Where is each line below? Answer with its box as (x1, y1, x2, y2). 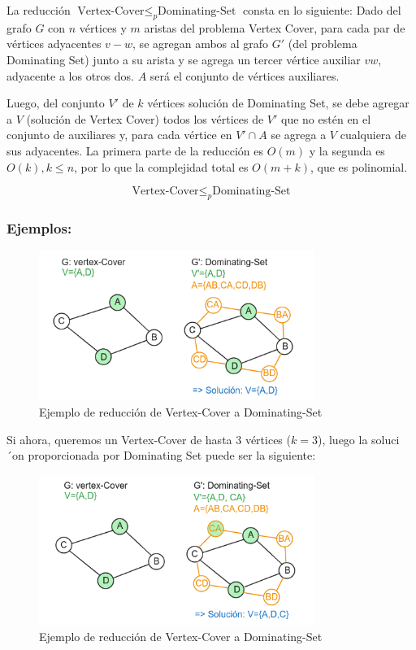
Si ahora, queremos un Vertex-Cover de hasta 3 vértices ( (6, 430, 291, 447)
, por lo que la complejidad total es (74, 158, 249, 175)
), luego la (317, 430, 368, 447)
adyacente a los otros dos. (6, 67, 134, 84)
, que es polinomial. (310, 158, 408, 175)
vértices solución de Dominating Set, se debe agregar (147, 94, 409, 111)
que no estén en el (281, 110, 371, 127)
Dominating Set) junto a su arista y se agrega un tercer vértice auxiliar (6, 50, 361, 68)
